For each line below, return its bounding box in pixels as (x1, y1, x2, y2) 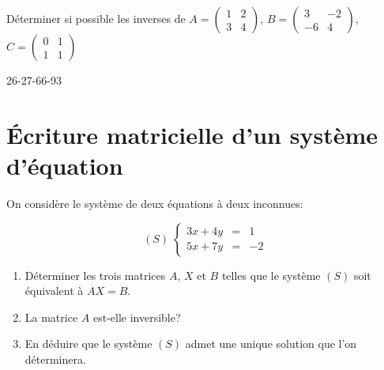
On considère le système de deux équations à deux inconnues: (6, 194, 303, 211)
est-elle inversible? (92, 308, 181, 325)
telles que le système (221, 266, 321, 283)
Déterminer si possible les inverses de (6, 10, 186, 26)
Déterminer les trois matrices (24, 266, 166, 283)
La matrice (24, 308, 78, 325)
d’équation (6, 149, 123, 181)
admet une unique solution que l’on (185, 335, 357, 352)
